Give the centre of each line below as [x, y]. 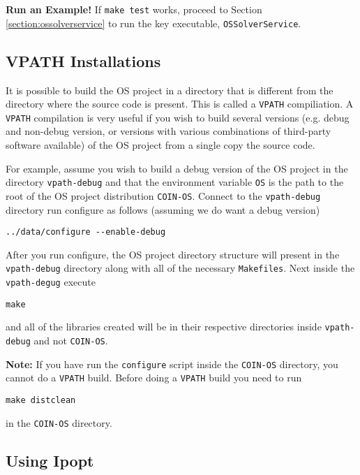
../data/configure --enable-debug [86, 232]
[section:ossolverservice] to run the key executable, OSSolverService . [153, 23]
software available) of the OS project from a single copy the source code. [160, 145]
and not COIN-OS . [71, 340]
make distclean [41, 400]
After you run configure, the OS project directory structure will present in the [173, 254]
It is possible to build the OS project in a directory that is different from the [170, 90]
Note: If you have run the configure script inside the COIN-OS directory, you [172, 364]
